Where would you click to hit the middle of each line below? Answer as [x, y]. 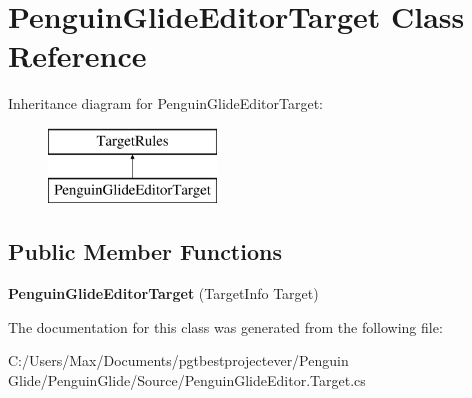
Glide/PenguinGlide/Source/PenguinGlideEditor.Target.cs [187, 380]
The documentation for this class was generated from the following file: [225, 326]
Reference [77, 55]
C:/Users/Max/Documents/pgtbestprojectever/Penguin [178, 360]
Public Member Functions [145, 251]
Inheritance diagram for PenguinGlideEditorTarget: [165, 103]
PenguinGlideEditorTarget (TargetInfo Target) [163, 293]
